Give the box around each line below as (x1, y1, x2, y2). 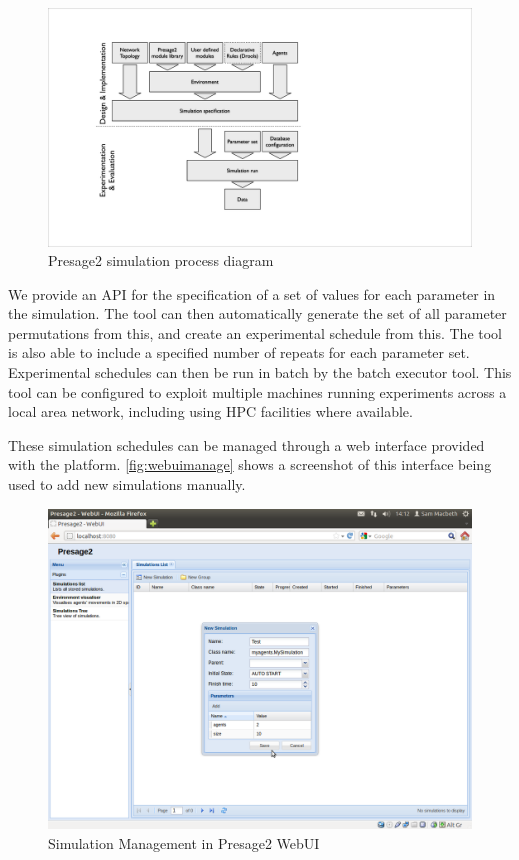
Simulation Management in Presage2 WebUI (48, 832, 320, 853)
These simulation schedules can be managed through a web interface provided (8, 434, 485, 455)
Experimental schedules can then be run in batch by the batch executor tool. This (8, 362, 512, 383)
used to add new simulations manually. (8, 474, 246, 495)
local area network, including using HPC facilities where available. (8, 401, 413, 422)
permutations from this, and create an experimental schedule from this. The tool (8, 322, 503, 343)
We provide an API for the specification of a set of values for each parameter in (8, 283, 496, 304)
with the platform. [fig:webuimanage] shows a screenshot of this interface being (8, 454, 492, 475)
